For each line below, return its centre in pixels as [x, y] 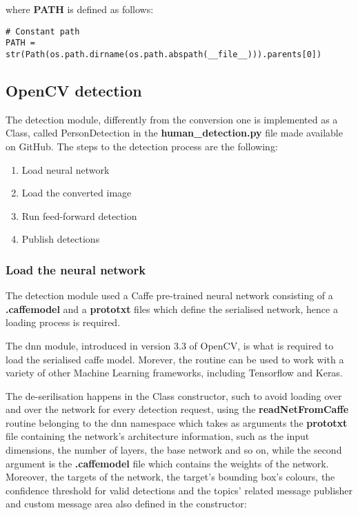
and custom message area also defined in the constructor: [126, 504]
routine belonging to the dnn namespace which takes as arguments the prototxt [177, 422]
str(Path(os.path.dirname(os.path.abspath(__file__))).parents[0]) [164, 54]
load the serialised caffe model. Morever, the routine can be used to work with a [175, 359]
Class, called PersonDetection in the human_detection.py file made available [174, 133]
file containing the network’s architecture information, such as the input [158, 436]
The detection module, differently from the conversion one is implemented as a [172, 119]
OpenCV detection [74, 90]
